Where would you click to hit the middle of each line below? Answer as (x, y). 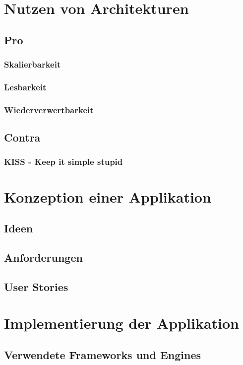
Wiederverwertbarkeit (49, 109)
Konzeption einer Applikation (108, 196)
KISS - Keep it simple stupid (63, 162)
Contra (22, 137)
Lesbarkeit (25, 87)
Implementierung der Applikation (121, 323)
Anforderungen (43, 257)
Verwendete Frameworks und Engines (103, 354)
